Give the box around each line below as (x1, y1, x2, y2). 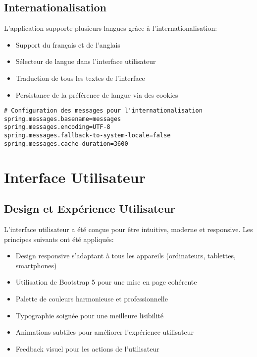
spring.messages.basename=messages (4, 115, 121, 122)
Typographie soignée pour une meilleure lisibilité (15, 310, 163, 320)
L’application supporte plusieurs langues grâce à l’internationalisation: (4, 23, 217, 33)
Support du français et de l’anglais (15, 39, 120, 50)
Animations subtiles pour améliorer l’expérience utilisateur (15, 327, 194, 337)
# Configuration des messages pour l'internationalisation (4, 107, 203, 115)
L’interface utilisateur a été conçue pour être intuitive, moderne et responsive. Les (4, 224, 253, 235)
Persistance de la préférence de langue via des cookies (15, 89, 178, 100)
